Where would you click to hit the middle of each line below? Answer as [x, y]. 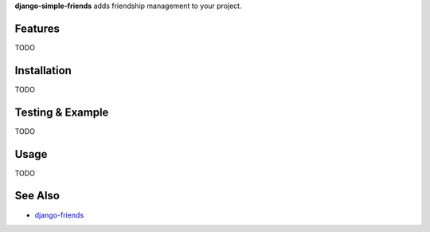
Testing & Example [62, 112]
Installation [43, 71]
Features [37, 28]
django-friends [59, 214]
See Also [37, 196]
